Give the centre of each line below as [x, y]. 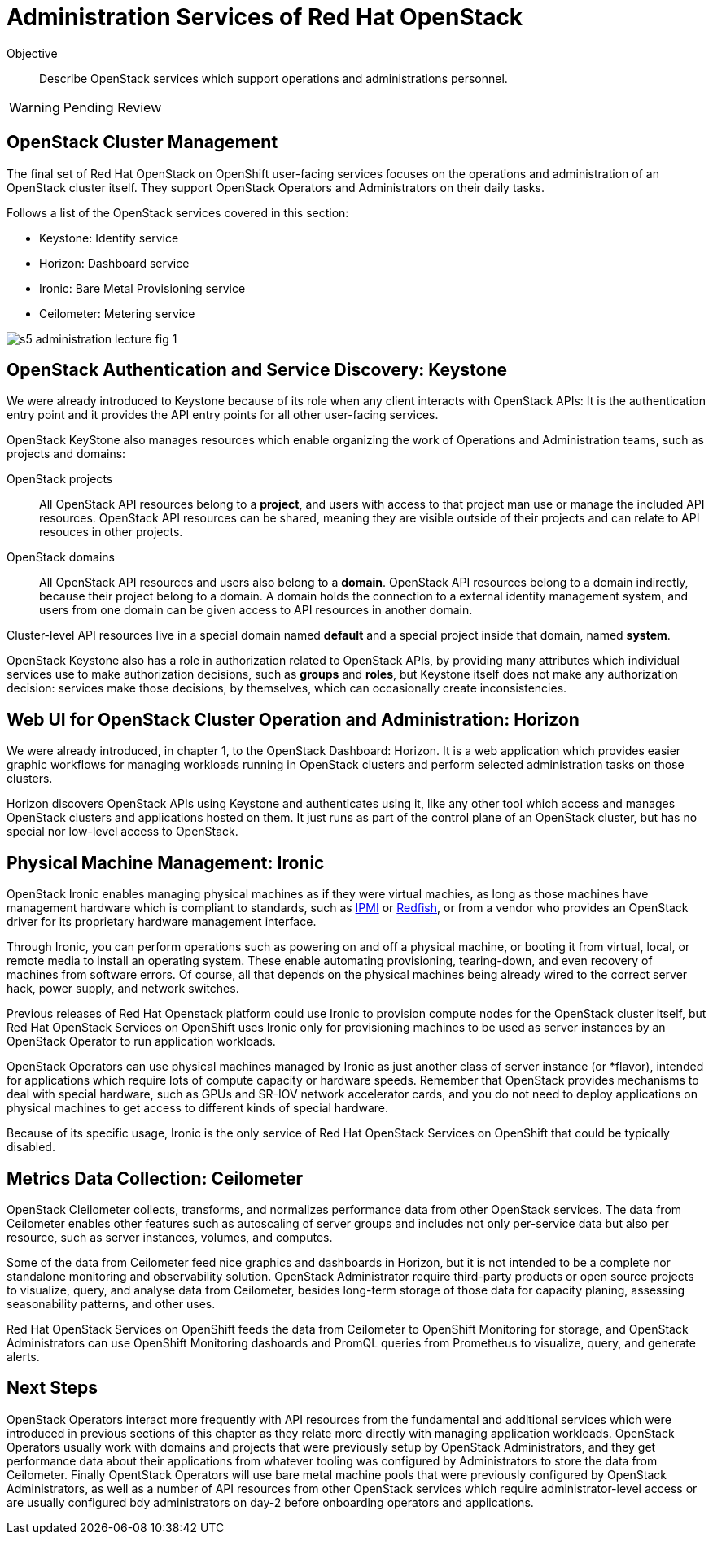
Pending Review [112, 107]
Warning [35, 107]
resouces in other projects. [111, 532]
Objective [32, 53]
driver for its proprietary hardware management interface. [162, 922]
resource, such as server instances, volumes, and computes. [170, 1237]
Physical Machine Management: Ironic [166, 862]
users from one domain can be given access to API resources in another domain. [256, 610]
